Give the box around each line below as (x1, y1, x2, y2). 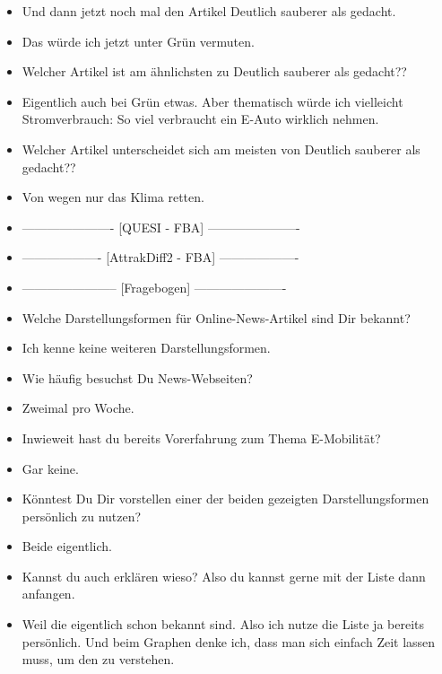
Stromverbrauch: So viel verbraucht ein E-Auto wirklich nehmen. (22, 109, 379, 128)
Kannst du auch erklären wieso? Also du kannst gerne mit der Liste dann (22, 566, 426, 585)
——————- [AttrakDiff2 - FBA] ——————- (22, 248, 299, 267)
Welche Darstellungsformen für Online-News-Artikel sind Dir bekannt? (22, 308, 411, 327)
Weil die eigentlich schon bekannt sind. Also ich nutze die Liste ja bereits (22, 615, 425, 634)
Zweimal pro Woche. (22, 398, 134, 417)
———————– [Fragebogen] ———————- (22, 277, 287, 296)
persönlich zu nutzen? (22, 506, 142, 525)
